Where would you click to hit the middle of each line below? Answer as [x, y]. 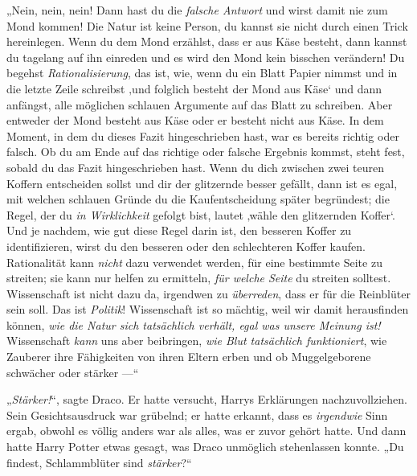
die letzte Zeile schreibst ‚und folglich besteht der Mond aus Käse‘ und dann [194, 88]
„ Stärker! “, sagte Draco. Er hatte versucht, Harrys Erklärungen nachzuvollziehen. [207, 399]
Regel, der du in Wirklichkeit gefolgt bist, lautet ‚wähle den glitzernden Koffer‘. [201, 214]
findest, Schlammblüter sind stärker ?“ [99, 462]
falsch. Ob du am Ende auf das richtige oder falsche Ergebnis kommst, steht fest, [206, 152]
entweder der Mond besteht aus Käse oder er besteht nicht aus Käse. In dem [195, 120]
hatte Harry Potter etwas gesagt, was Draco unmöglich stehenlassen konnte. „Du [205, 447]
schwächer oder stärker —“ [73, 372]
